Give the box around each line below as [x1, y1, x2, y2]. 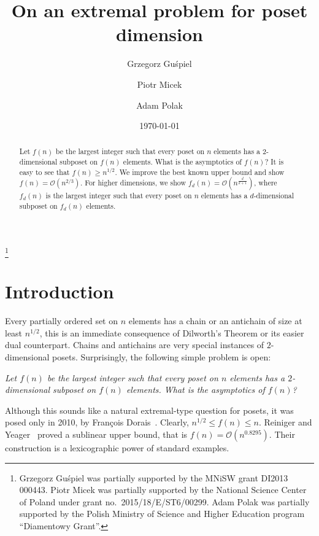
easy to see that [19, 166, 70, 177]
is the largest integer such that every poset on [45, 190, 192, 201]
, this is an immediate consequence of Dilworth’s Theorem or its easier [39, 326, 304, 339]
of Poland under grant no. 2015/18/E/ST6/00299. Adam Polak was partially [19, 495, 310, 508]
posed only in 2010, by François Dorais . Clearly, [5, 416, 189, 429]
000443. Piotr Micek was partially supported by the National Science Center [19, 483, 307, 496]
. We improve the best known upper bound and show [115, 166, 285, 177]
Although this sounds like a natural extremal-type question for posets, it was [5, 403, 294, 416]
